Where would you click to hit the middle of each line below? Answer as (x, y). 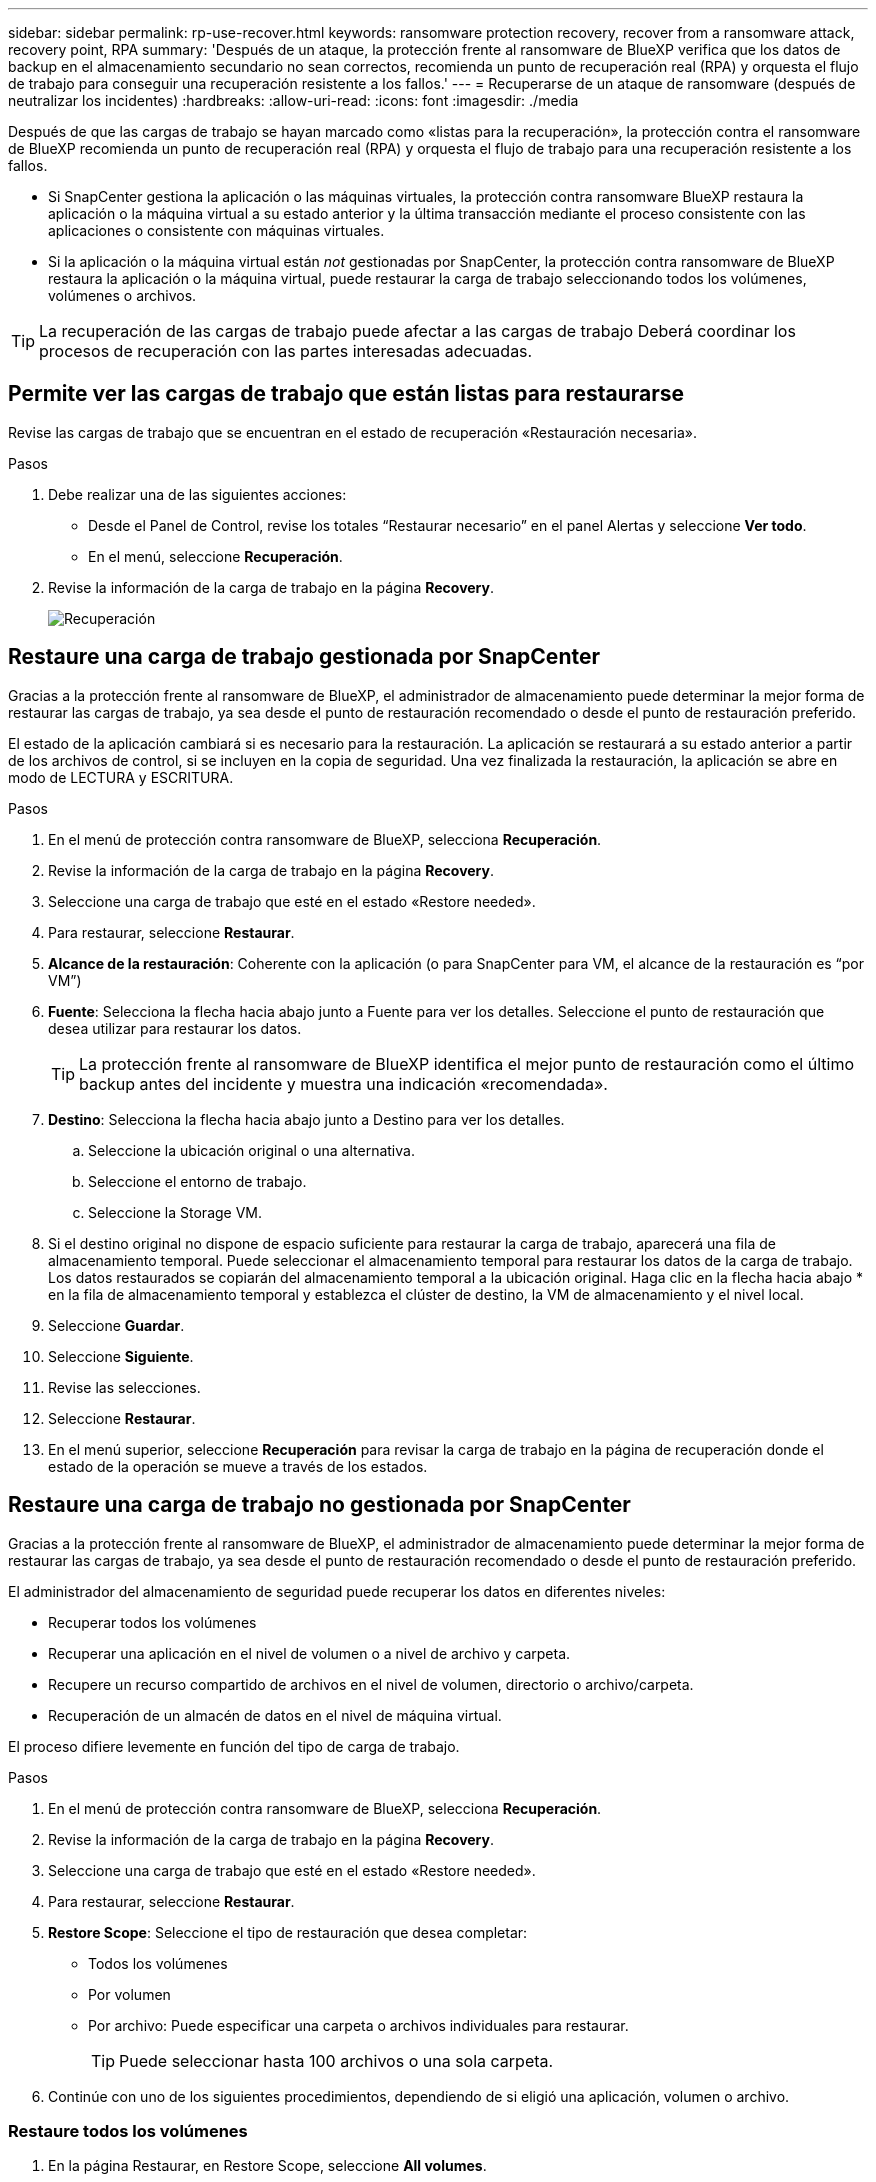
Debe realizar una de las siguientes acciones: (197, 494)
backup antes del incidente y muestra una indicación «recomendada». (343, 1083)
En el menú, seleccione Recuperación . (215, 556)
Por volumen (129, 1994)
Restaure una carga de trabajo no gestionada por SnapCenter (319, 1505)
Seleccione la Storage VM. (175, 1212)
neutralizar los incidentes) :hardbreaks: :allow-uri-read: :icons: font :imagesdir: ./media (293, 100)
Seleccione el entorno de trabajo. (197, 1181)
